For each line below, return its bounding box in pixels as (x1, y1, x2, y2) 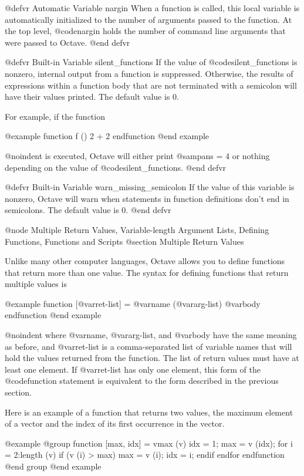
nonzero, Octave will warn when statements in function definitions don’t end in (5, 192, 289, 204)
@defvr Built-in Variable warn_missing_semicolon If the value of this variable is (5, 181, 295, 193)
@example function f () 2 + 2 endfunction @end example (5, 130, 210, 142)
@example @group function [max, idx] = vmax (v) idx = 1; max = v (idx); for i (5, 437, 293, 449)
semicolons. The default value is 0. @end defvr (5, 204, 171, 216)
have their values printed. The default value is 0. (5, 90, 179, 103)
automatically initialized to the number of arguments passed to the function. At (5, 13, 292, 25)
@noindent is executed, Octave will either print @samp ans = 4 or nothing (5, 149, 270, 161)
